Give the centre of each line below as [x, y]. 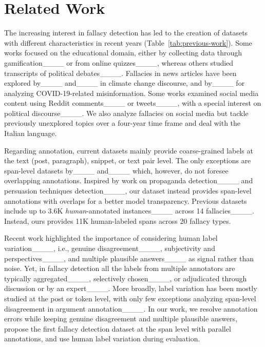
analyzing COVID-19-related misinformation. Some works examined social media [131, 93]
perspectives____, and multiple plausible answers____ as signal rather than [129, 258]
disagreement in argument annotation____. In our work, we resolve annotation [131, 308]
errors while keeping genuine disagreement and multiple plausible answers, [121, 319]
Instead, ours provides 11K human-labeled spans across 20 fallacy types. [118, 220]
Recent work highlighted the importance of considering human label [111, 238]
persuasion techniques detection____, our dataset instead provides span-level [128, 191]
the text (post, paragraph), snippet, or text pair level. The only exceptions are [128, 160]
